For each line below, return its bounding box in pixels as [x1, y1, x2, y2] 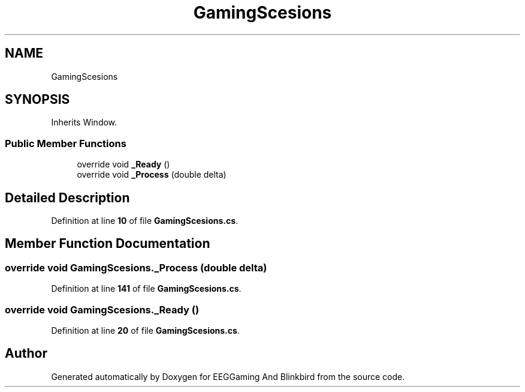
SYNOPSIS [5, 92, 70, 107]
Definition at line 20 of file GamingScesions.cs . [51, 325, 240, 336]
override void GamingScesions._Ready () [5, 303, 200, 316]
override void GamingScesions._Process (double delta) [5, 261, 267, 274]
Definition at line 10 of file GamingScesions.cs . [51, 216, 239, 226]
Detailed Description [5, 190, 130, 205]
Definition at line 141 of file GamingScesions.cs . [51, 283, 242, 294]
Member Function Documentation [5, 236, 210, 252]
